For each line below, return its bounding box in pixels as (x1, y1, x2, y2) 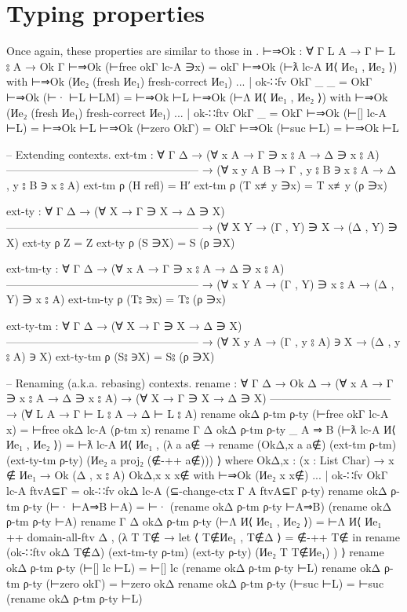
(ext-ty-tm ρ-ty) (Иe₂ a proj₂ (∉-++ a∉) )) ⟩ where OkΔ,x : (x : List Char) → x (6, 451, 394, 467)
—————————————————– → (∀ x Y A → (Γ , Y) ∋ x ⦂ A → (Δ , (6, 275, 394, 291)
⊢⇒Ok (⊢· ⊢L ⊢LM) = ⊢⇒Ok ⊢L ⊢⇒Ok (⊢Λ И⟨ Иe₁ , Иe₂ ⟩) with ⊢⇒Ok (6, 88, 388, 104)
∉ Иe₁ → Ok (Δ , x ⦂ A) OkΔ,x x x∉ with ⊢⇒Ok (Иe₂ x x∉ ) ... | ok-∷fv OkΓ (6, 467, 388, 483)
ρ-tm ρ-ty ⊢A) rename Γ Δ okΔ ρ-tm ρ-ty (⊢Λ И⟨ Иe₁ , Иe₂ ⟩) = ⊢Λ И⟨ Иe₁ (6, 513, 382, 530)
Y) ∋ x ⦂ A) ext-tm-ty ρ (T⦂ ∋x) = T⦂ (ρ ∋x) (6, 291, 226, 307)
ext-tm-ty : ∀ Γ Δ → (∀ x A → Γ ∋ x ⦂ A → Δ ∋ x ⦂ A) (6, 260, 285, 277)
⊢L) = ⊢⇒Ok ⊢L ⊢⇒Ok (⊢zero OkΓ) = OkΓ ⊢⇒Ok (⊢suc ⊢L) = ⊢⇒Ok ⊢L (6, 119, 399, 136)
